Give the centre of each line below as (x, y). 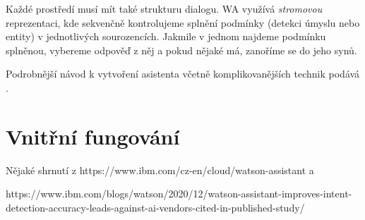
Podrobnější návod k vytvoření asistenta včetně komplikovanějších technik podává (183, 74)
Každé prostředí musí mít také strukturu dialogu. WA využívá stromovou (164, 8)
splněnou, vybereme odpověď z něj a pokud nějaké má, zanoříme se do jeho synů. (181, 50)
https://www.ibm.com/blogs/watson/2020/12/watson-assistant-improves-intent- (179, 194)
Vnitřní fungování (93, 136)
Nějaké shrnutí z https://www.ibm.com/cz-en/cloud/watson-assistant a (160, 170)
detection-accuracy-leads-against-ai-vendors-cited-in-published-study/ (155, 207)
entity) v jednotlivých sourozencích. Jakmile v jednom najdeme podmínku (166, 36)
